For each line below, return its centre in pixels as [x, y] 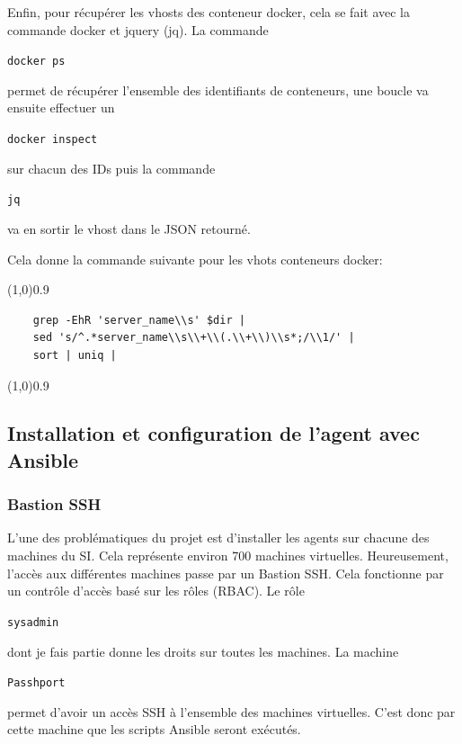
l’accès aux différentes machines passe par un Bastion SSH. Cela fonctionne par [226, 573]
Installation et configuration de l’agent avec [213, 433]
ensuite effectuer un [61, 108]
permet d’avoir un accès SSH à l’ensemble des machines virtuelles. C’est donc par [231, 711]
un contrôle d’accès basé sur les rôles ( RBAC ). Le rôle [156, 591]
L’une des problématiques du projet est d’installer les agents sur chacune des [218, 538]
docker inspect [53, 140]
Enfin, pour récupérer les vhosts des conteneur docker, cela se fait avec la [209, 12]
